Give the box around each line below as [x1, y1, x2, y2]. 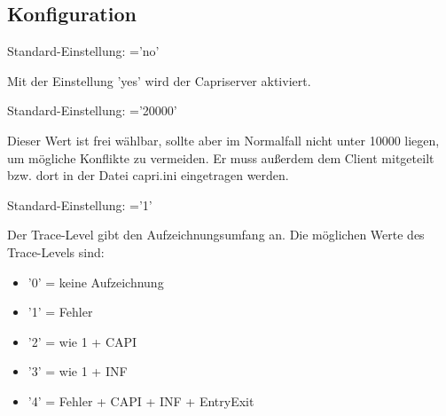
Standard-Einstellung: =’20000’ [7, 101, 177, 120]
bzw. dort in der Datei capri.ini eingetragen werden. [7, 166, 289, 184]
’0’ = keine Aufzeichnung [27, 272, 164, 291]
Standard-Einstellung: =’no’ [7, 42, 160, 60]
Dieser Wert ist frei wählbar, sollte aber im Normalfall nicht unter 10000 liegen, [7, 130, 440, 149]
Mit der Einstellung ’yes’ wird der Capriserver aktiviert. [7, 71, 311, 90]
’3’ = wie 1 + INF [27, 362, 128, 381]
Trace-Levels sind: [7, 242, 105, 261]
